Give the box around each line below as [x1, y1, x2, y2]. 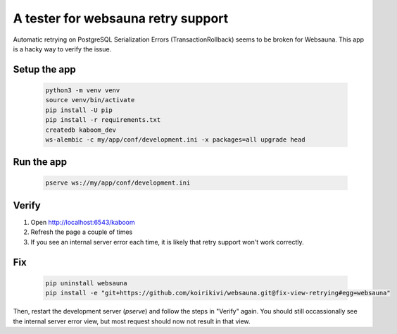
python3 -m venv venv [45, 86, 120, 94]
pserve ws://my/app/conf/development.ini [45, 179, 191, 187]
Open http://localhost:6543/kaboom [30, 218, 135, 226]
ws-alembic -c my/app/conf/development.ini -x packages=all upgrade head [45, 135, 305, 144]
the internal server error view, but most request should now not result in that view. [13, 317, 251, 326]
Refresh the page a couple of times [30, 228, 133, 236]
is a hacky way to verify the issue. [13, 44, 112, 53]
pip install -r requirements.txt [45, 116, 161, 124]
